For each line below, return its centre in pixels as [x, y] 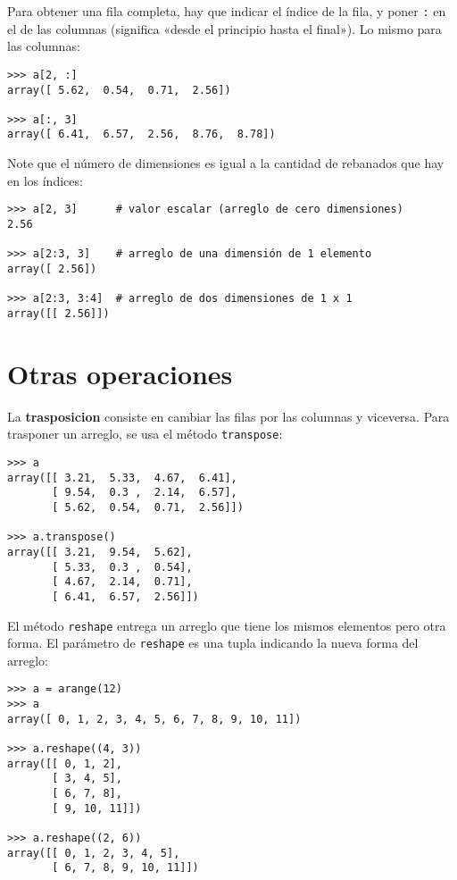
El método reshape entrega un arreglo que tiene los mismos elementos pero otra [227, 625]
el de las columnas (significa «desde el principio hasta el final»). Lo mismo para [224, 28]
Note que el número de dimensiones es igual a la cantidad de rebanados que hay [226, 163]
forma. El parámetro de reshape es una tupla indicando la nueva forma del [213, 643]
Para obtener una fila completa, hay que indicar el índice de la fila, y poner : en [227, 11]
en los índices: [45, 180]
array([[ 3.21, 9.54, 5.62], [100, 552]
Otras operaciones [120, 373]
